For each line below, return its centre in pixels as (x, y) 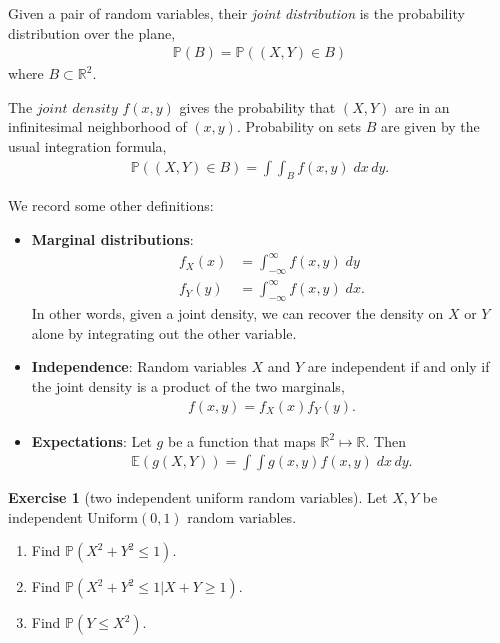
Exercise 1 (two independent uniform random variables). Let (198, 497)
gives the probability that (257, 106)
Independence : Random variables (139, 366)
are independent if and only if (398, 366)
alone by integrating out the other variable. (164, 332)
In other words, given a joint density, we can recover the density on (237, 313)
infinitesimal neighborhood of (97, 126)
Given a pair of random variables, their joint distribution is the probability (236, 13)
